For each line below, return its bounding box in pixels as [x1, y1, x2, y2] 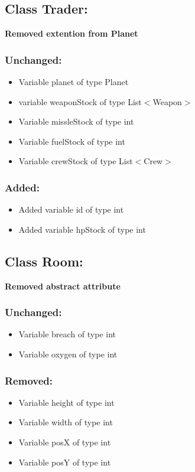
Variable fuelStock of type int [18, 135, 125, 147]
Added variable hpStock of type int [18, 223, 146, 235]
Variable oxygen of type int [18, 348, 118, 360]
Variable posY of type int [18, 455, 111, 468]
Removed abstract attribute [5, 279, 121, 292]
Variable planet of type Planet [18, 76, 129, 88]
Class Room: [5, 252, 83, 270]
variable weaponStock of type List [18, 95, 142, 108]
